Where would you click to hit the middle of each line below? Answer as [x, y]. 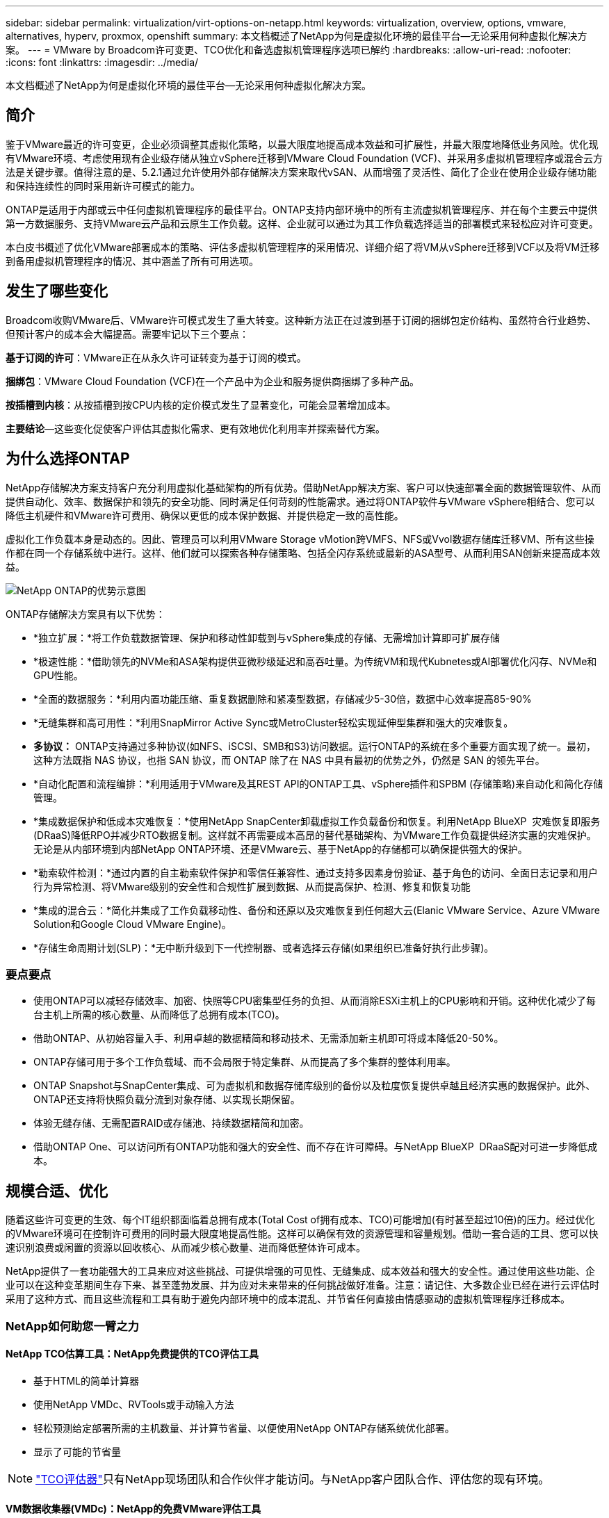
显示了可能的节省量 [77, 1451]
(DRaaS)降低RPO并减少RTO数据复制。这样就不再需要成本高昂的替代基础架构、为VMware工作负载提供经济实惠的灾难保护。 [315, 835]
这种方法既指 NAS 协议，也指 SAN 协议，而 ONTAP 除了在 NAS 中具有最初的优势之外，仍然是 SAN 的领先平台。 [289, 760]
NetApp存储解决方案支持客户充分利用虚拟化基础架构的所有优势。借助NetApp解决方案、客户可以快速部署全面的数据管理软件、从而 [303, 487]
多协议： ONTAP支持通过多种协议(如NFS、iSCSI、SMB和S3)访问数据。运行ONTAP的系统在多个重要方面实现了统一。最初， [315, 746]
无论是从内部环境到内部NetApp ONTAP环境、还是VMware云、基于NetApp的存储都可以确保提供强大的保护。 [281, 849]
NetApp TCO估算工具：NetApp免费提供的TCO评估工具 [132, 1354]
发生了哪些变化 [57, 291]
